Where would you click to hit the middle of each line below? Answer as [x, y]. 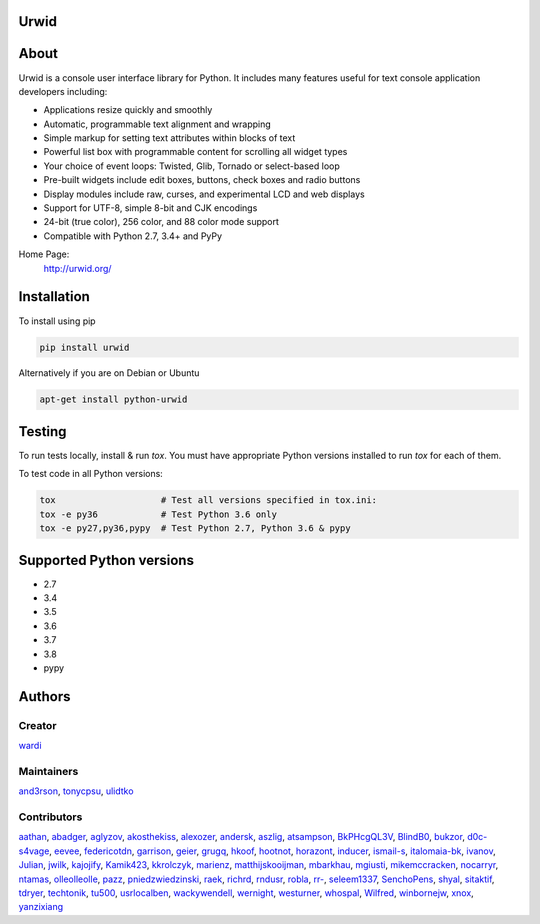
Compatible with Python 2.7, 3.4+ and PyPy [133, 236]
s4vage [34, 851]
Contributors [50, 817]
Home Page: [44, 254]
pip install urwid [84, 347]
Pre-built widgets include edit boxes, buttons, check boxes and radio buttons [202, 180]
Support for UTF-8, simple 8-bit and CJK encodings [150, 208]
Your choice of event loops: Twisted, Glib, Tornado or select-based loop [191, 166]
